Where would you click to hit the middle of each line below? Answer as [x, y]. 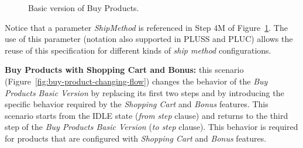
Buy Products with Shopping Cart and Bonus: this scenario [124, 70]
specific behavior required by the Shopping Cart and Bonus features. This [137, 104]
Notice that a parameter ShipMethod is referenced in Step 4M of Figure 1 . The [146, 27]
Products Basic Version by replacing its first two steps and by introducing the [144, 92]
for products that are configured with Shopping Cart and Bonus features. [136, 138]
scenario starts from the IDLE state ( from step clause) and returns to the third [147, 115]
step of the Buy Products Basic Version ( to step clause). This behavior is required [151, 127]
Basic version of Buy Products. [84, 8]
